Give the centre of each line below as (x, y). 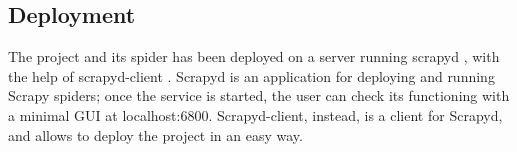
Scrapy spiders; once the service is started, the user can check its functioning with (259, 95)
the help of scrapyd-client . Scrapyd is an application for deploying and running (251, 75)
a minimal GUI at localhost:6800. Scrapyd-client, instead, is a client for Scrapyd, (255, 114)
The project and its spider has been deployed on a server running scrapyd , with (254, 56)
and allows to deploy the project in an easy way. (155, 134)
